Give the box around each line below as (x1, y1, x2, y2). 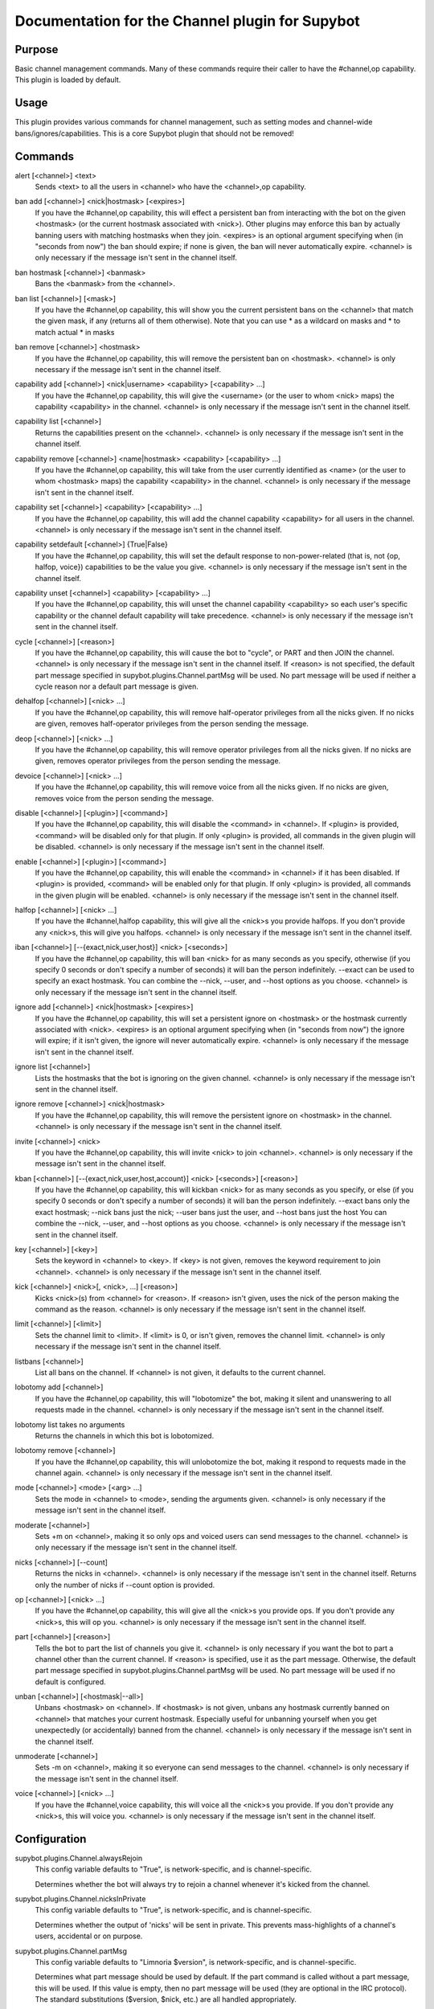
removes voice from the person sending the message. (35, 793, 215, 803)
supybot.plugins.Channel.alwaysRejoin (14, 1853, 143, 1863)
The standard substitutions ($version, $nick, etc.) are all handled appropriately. (35, 1995, 297, 2004)
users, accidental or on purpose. (35, 1931, 143, 1941)
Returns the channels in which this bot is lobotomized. (35, 1430, 215, 1440)
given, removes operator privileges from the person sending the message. (35, 756, 281, 766)
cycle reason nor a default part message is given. (35, 681, 199, 691)
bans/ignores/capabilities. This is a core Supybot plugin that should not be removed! (14, 129, 295, 138)
